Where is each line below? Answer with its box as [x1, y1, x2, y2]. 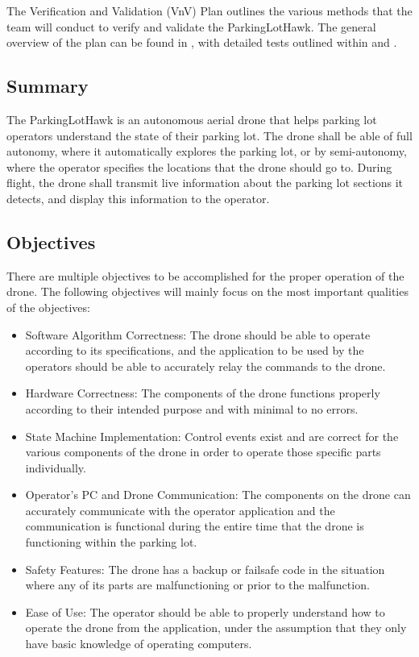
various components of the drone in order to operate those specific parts [25, 443, 381, 460]
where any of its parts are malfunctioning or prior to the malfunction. [25, 576, 370, 593]
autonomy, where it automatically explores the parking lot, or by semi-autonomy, [6, 143, 407, 160]
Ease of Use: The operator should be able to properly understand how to [25, 603, 385, 620]
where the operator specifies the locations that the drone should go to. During [6, 158, 392, 175]
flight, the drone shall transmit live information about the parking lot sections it [6, 174, 404, 191]
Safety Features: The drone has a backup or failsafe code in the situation [25, 560, 385, 577]
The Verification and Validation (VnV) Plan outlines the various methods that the [6, 2, 413, 19]
